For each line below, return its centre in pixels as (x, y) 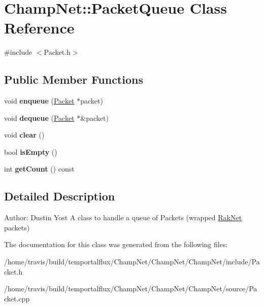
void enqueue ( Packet (39, 101)
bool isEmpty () (31, 151)
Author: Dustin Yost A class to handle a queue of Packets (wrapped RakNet (123, 217)
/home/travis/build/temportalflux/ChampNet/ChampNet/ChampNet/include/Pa (132, 262)
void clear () (24, 135)
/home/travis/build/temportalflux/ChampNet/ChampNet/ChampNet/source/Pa (131, 288)
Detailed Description (60, 196)
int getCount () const (39, 169)
